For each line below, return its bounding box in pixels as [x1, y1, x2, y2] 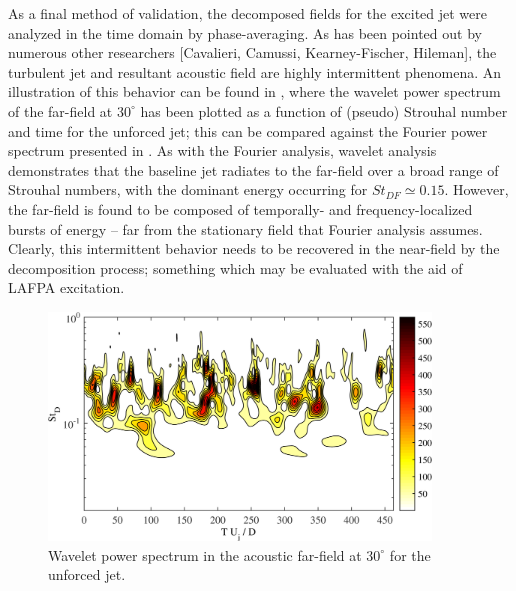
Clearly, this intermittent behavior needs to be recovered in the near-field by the [8, 238, 500, 259]
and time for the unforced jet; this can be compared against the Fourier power [8, 120, 488, 141]
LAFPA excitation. [8, 277, 125, 298]
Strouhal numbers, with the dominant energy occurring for [8, 179, 368, 200]
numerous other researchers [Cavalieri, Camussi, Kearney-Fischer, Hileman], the [8, 42, 497, 63]
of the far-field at [8, 100, 113, 121]
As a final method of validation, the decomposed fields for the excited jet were [8, 3, 488, 23]
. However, [444, 179, 509, 200]
